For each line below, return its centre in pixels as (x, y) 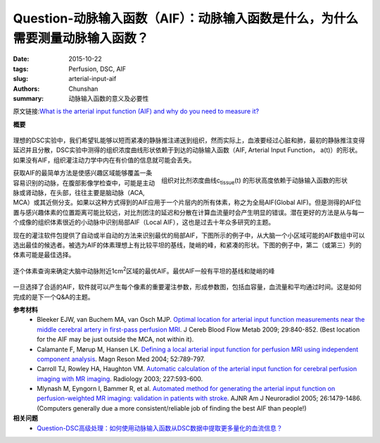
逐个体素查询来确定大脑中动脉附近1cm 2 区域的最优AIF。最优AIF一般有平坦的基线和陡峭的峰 (144, 270)
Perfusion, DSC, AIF (97, 69)
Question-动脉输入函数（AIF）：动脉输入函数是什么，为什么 (186, 18)
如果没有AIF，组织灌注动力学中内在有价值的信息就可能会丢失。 (104, 160)
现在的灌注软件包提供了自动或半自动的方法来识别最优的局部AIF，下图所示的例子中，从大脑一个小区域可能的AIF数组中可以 (189, 235)
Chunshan (83, 89)
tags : (21, 69)
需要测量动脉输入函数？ (81, 38)
